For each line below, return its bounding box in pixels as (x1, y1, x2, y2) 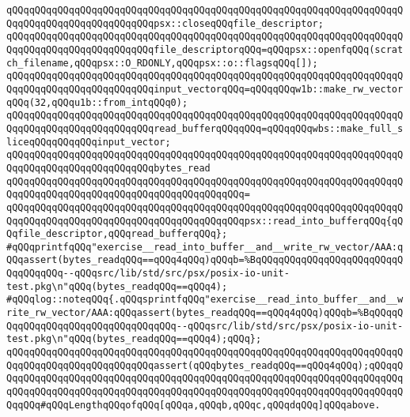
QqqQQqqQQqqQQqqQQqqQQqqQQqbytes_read (6, 162, 211, 174)
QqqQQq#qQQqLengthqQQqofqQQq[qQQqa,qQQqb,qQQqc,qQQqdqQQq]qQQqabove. (6, 399, 381, 411)
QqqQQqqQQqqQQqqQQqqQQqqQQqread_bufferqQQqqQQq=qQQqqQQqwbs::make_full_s (6, 122, 404, 134)
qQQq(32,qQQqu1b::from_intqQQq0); (6, 96, 188, 108)
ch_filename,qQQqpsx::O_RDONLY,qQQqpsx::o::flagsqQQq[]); (6, 57, 318, 69)
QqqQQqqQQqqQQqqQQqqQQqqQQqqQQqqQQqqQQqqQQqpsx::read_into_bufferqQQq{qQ (6, 215, 404, 227)
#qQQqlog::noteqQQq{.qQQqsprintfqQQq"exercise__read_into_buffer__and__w (6, 294, 404, 306)
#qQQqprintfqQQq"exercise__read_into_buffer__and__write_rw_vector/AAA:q (6, 241, 404, 253)
